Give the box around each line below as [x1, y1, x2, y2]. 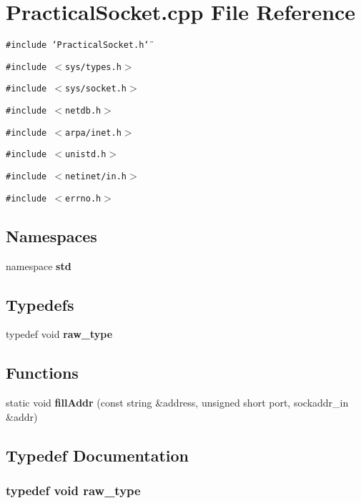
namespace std [6, 258, 71, 273]
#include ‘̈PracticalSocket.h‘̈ [6, 40, 149, 51]
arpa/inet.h [65, 127, 122, 138]
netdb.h [65, 106, 102, 116]
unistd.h [65, 149, 107, 160]
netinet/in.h [65, 171, 127, 182]
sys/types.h [65, 61, 122, 72]
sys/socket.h [65, 84, 127, 94]
